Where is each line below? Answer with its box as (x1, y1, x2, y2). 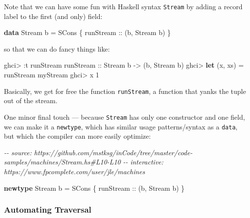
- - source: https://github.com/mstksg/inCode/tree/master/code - (4, 147, 193, 157)
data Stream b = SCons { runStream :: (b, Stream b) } (4, 27, 171, 37)
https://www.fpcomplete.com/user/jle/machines (4, 166, 145, 176)
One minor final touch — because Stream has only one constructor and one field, (4, 111, 245, 122)
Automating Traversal (4, 203, 91, 216)
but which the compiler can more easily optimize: (4, 131, 151, 141)
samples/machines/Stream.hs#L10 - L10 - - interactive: (4, 157, 163, 167)
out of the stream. (4, 95, 58, 106)
